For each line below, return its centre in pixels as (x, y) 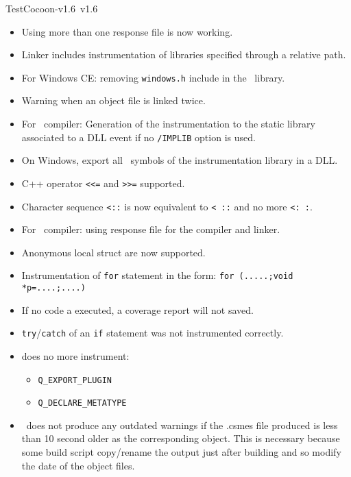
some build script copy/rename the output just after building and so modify (181, 452)
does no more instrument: (75, 355)
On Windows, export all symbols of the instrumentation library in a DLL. (180, 160)
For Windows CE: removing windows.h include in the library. (153, 77)
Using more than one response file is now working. (127, 31)
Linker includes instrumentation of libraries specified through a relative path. (184, 54)
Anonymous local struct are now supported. (113, 252)
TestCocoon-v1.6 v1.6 (52, 8)
